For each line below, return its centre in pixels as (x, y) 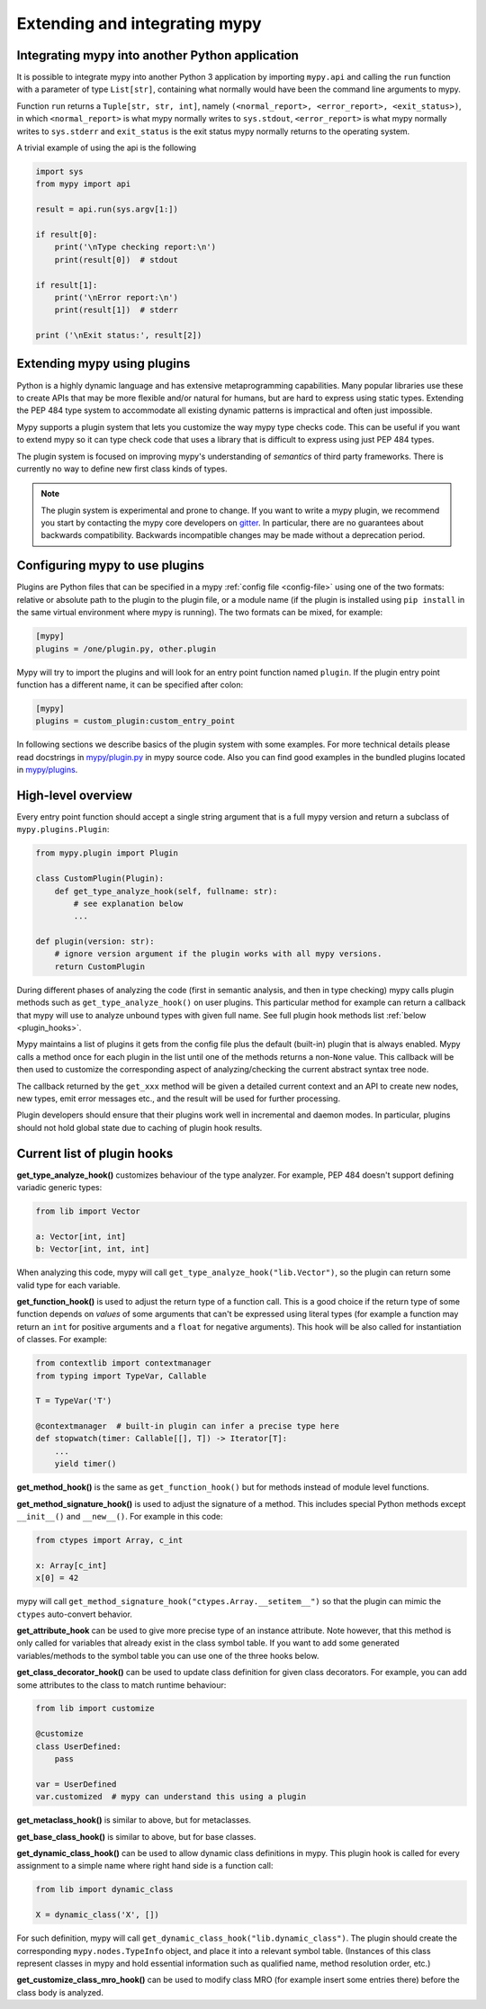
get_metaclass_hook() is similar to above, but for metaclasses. (134, 1820)
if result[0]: (67, 234)
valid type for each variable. (68, 1285)
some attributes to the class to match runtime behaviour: (121, 1685)
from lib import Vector (88, 1211)
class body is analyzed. (60, 1992)
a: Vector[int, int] (81, 1236)
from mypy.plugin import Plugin (107, 853)
